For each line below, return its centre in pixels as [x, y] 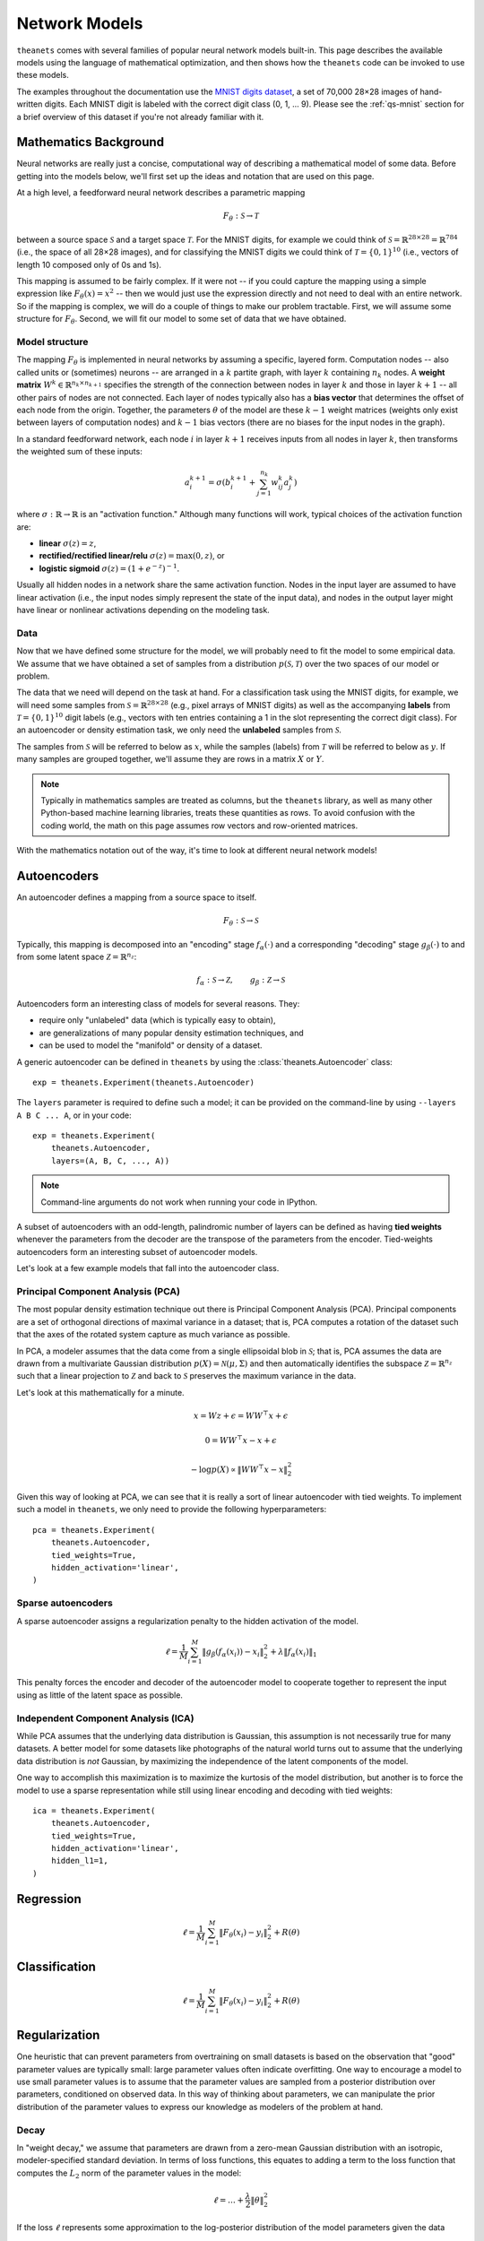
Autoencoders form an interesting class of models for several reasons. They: [158, 1003]
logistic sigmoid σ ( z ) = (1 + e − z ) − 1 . [109, 568]
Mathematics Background [91, 142]
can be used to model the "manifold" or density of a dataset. [151, 1045]
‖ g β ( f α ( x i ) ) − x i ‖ [233, 1652]
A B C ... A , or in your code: [74, 1115]
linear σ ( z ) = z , [68, 543]
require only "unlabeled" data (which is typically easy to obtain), [157, 1020]
